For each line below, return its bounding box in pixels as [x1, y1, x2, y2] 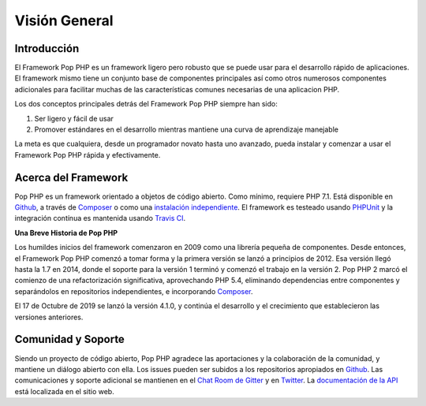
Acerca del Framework [14, 170, 129, 184]
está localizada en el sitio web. [14, 386, 114, 396]
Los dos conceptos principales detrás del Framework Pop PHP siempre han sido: [14, 99, 278, 109]
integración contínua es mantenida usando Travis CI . [14, 214, 185, 223]
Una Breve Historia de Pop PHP [14, 228, 118, 237]
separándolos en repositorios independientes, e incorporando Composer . [14, 286, 253, 296]
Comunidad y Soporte [14, 333, 125, 346]
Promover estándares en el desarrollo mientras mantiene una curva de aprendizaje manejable [34, 125, 339, 134]
